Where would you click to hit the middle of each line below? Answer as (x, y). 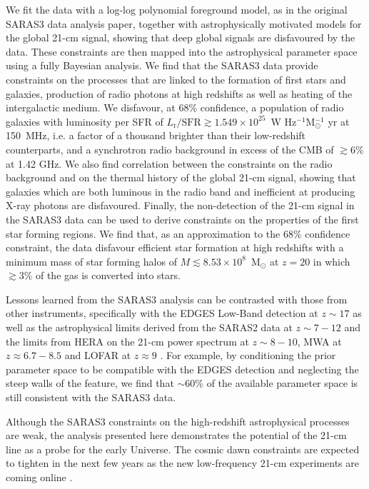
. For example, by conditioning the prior (248, 355)
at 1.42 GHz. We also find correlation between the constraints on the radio (169, 163)
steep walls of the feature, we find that (90, 383)
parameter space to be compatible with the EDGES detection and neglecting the (182, 369)
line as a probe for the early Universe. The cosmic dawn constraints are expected (183, 449)
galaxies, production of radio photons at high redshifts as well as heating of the (179, 93)
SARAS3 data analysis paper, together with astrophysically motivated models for (184, 23)
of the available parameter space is (282, 383)
